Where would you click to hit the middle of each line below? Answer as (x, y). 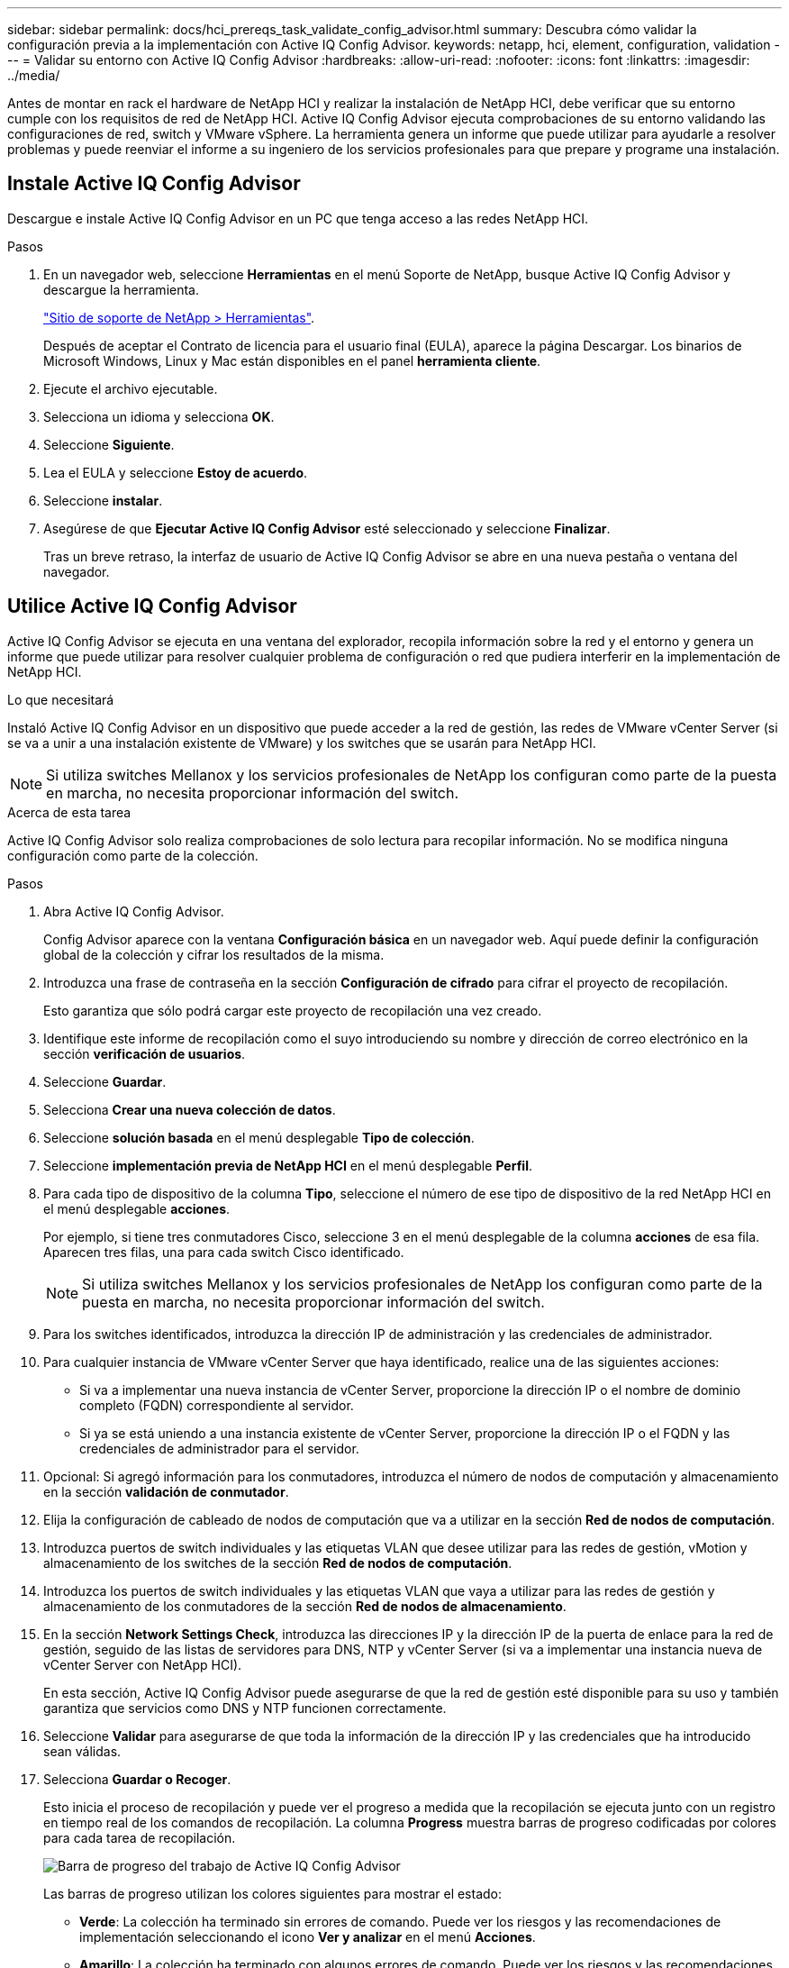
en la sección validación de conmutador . (166, 1491)
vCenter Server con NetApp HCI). (143, 1664)
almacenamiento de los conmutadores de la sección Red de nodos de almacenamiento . (305, 1606)
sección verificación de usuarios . (145, 1053)
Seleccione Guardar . (105, 1081)
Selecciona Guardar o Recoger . (137, 1779)
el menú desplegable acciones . (137, 1208)
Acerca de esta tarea (69, 812)
